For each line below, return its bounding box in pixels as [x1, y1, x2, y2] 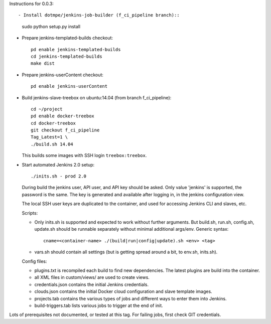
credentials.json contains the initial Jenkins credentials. [34, 281, 149, 287]
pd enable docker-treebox [31, 113, 95, 119]
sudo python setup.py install [22, 23, 80, 30]
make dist [31, 61, 55, 66]
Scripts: [22, 210, 38, 216]
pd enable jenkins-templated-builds [31, 47, 121, 52]
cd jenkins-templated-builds [31, 53, 102, 59]
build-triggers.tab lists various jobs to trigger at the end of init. [34, 302, 163, 308]
